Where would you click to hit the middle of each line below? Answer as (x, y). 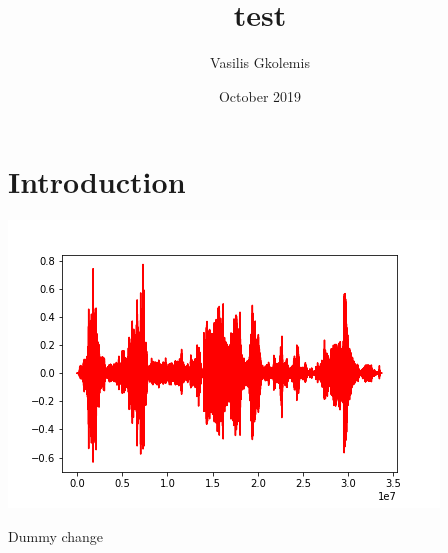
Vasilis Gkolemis (260, 62)
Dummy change (56, 535)
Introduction (97, 181)
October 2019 (260, 95)
